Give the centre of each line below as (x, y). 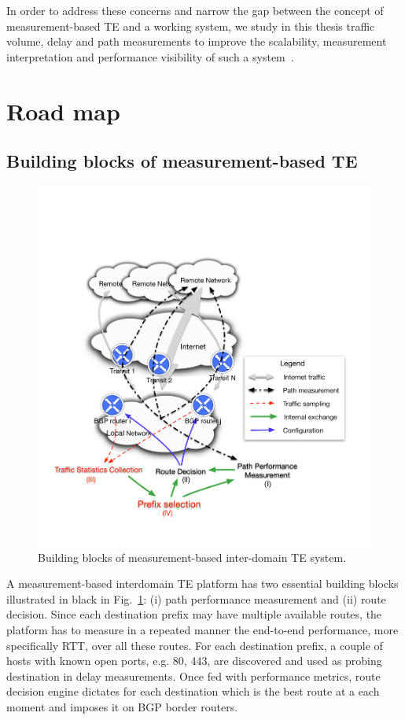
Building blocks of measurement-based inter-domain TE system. (192, 557)
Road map (63, 111)
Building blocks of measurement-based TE (182, 161)
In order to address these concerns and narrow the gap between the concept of (195, 10)
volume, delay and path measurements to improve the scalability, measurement (197, 41)
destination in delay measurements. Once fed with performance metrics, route (193, 676)
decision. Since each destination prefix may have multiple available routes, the (194, 614)
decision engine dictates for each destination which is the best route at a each (193, 691)
